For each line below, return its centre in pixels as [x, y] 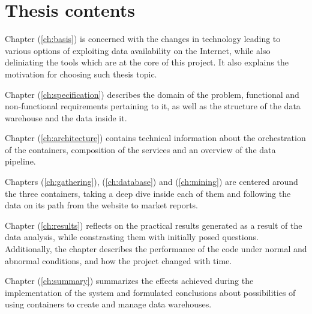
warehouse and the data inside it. [66, 117]
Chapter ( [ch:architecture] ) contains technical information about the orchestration [155, 138]
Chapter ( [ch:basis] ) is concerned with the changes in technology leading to [143, 39]
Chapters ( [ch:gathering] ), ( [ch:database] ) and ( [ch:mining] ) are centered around [151, 182]
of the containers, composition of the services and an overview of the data [140, 149]
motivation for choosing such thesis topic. [81, 74]
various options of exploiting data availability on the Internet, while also [138, 50]
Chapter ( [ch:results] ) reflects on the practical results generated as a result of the [154, 225]
